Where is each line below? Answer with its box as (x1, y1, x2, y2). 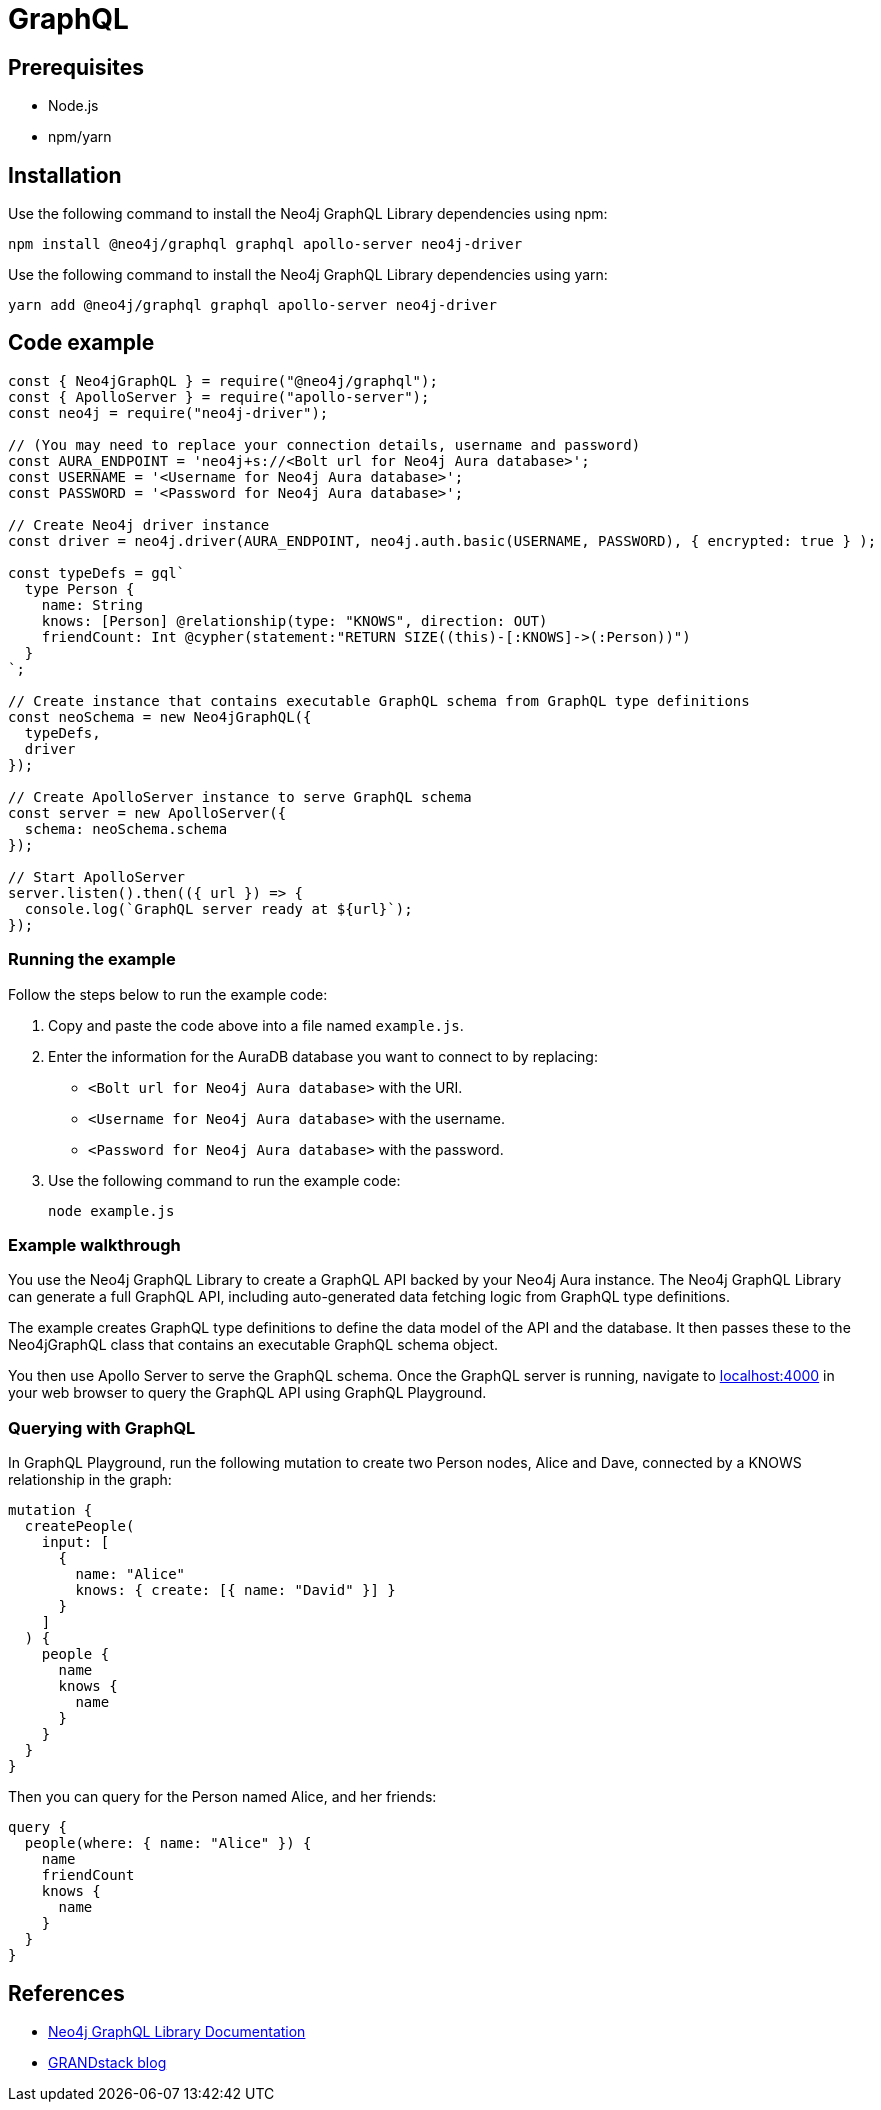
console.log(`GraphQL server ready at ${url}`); (24, 900, 413, 917)
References (8, 1980, 125, 2006)
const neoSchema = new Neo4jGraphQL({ (8, 708, 312, 725)
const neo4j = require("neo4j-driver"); (8, 404, 329, 421)
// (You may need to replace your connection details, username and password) (8, 436, 641, 453)
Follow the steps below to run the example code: (8, 985, 328, 1003)
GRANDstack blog (48, 2053, 167, 2071)
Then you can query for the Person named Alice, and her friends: (8, 1788, 437, 1806)
